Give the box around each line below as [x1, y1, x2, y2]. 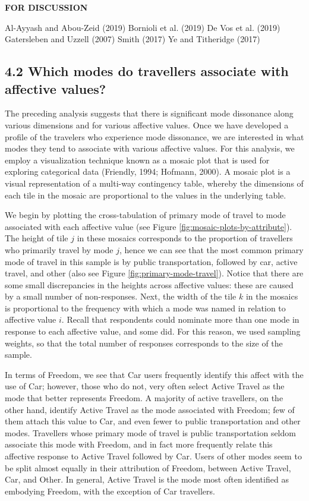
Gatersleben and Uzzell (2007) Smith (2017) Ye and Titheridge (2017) [5, 33, 260, 45]
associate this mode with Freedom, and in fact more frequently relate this [5, 438, 273, 450]
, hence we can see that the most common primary [119, 243, 304, 256]
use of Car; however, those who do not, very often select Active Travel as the [5, 380, 285, 392]
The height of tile [5, 232, 68, 244]
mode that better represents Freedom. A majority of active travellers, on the [5, 392, 283, 404]
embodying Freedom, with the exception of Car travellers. [5, 484, 215, 497]
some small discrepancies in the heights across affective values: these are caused [5, 278, 294, 291]
